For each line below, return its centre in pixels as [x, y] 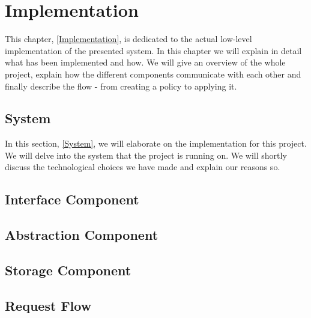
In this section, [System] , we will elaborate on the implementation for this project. [156, 143]
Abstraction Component [82, 235]
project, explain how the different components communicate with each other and [153, 74]
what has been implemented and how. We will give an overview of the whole [145, 62]
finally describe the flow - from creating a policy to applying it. [121, 86]
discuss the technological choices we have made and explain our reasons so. [143, 167]
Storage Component [68, 270]
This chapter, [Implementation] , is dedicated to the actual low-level [128, 39]
